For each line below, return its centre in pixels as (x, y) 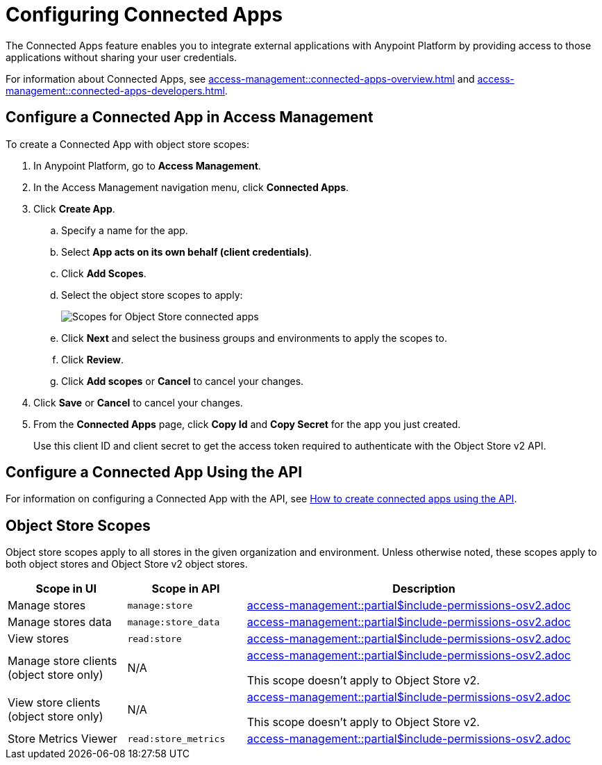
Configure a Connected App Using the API (154, 472)
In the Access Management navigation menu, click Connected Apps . (191, 187)
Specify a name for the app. (125, 230)
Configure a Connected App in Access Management (190, 117)
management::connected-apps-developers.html (115, 90)
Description (424, 589)
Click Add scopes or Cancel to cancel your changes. (183, 381)
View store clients (54, 703)
